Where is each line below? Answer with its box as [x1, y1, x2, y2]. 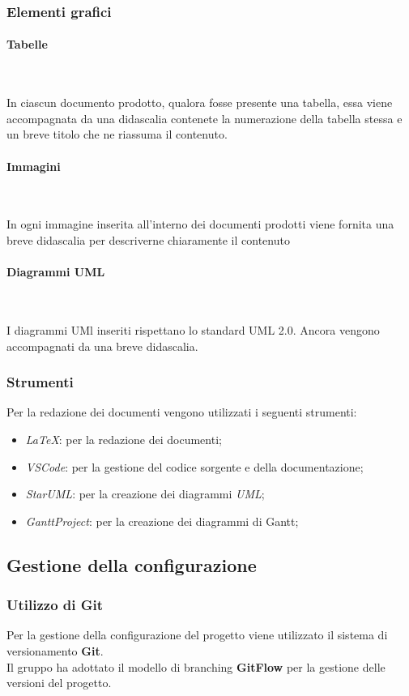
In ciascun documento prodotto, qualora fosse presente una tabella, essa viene [6, 94, 393, 111]
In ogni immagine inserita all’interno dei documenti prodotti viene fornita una [6, 216, 394, 233]
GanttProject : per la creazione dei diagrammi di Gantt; [25, 512, 299, 529]
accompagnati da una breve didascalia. [6, 337, 198, 354]
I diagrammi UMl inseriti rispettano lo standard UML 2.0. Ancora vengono [6, 321, 380, 338]
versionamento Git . [6, 642, 104, 659]
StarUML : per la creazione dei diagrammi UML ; [25, 485, 265, 502]
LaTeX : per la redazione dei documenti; [25, 430, 222, 447]
